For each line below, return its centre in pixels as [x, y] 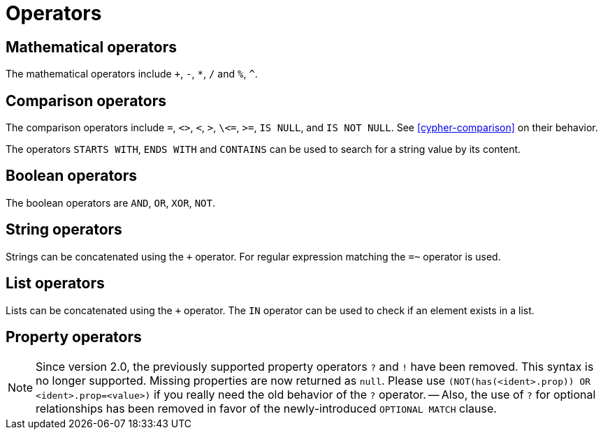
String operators [64, 230]
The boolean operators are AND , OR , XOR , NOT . [110, 202]
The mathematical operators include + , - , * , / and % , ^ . [132, 74]
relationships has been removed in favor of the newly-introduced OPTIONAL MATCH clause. [266, 409]
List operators [55, 283]
